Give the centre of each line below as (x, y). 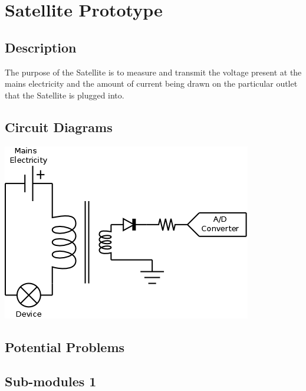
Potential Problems (65, 346)
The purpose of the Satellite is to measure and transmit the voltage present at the (153, 72)
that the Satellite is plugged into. (65, 95)
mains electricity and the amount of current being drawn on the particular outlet (151, 83)
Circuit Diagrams (59, 126)
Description (41, 47)
